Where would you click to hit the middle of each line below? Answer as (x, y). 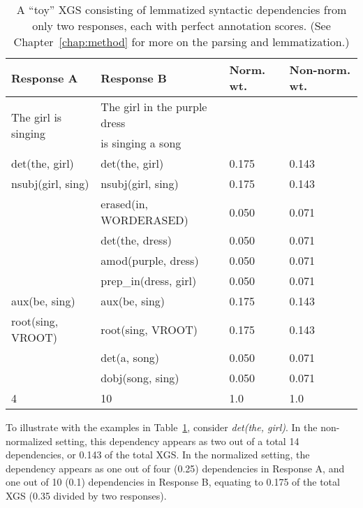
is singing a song (141, 143)
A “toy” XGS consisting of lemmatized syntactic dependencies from (181, 9)
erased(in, (125, 204)
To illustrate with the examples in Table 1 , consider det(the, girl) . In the (162, 427)
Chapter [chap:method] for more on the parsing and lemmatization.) (181, 42)
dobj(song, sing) (140, 378)
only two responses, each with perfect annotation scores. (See (181, 26)
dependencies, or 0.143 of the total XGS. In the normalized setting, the (158, 455)
